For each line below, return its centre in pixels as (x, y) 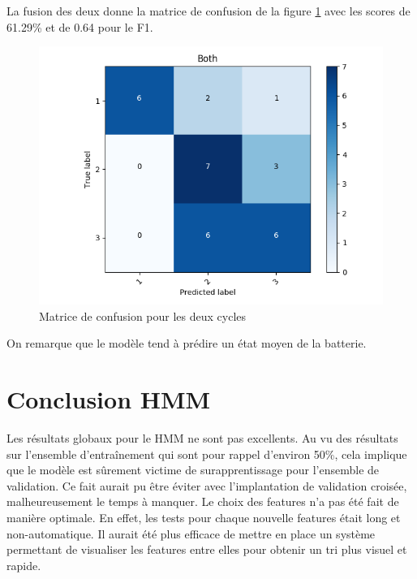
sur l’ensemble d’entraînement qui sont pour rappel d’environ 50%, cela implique (207, 454)
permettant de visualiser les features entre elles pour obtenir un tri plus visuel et (207, 549)
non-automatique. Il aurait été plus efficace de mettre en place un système (191, 533)
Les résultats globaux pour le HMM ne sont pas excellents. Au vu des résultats (202, 438)
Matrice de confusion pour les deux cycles (143, 315)
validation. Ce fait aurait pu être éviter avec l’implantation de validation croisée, (207, 485)
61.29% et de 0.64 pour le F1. (80, 26)
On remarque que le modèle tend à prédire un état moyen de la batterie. (187, 343)
